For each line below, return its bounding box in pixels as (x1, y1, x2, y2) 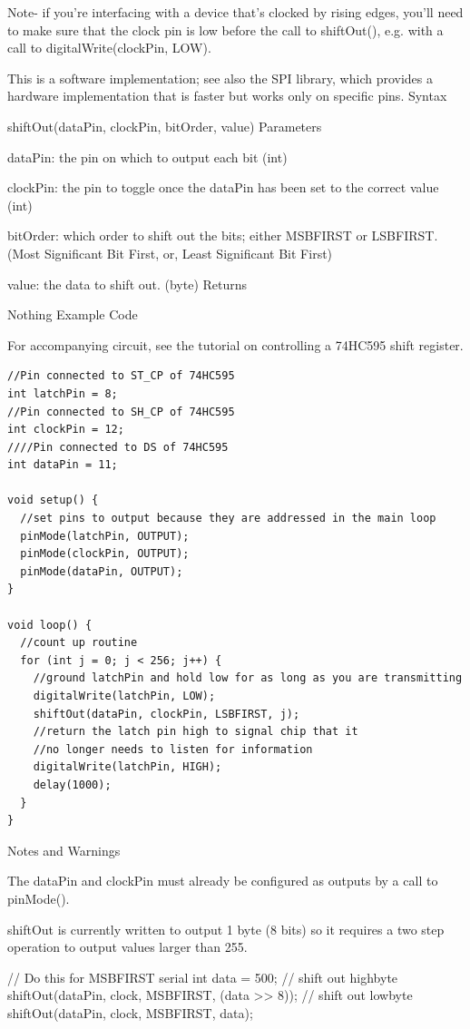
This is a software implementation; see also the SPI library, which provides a (7, 68, 434, 87)
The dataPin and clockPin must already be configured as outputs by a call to (7, 871, 438, 890)
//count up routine (20, 636, 138, 650)
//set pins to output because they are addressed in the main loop (20, 512, 436, 525)
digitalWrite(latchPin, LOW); (33, 690, 216, 702)
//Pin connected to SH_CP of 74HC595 (7, 405, 235, 418)
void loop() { (7, 618, 93, 632)
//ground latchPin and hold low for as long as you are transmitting (33, 671, 463, 685)
